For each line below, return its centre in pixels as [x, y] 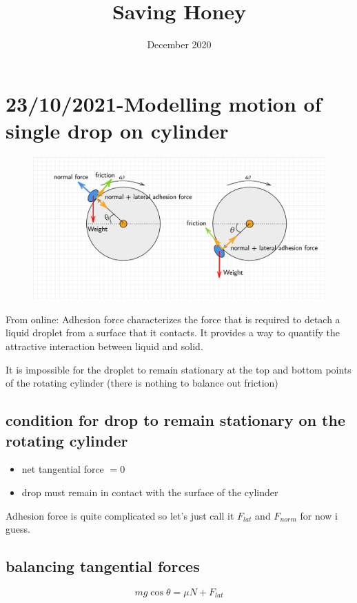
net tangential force [63, 469]
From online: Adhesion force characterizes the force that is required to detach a [173, 319]
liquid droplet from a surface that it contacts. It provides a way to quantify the [173, 333]
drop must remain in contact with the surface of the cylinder [150, 492]
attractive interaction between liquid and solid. [104, 346]
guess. [18, 529]
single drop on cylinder [117, 130]
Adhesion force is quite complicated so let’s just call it [120, 515]
